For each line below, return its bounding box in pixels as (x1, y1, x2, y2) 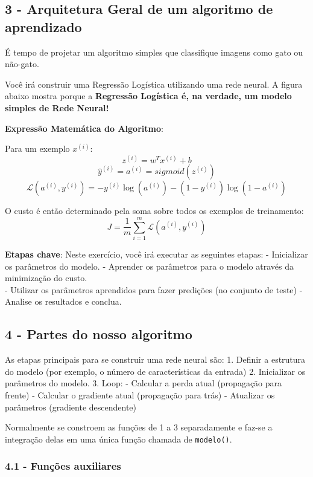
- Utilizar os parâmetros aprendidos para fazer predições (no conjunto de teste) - (5, 283, 303, 296)
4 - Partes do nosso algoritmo (5, 325, 192, 343)
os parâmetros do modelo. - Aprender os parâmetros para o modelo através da (5, 259, 294, 272)
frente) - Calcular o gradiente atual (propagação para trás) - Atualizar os (5, 388, 275, 401)
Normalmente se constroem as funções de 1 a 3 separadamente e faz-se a (5, 421, 273, 433)
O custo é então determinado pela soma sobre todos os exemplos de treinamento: (5, 204, 304, 217)
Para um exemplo (5, 142, 70, 155)
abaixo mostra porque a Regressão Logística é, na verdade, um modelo (5, 89, 292, 102)
